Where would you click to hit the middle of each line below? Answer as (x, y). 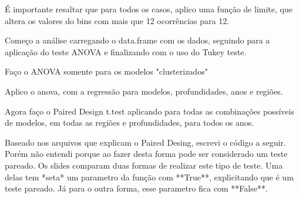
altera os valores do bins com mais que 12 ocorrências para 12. (117, 20)
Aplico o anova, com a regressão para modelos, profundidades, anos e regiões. (144, 91)
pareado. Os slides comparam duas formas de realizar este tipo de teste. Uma (144, 165)
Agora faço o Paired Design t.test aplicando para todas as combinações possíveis (149, 111)
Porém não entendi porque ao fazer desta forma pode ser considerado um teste (146, 154)
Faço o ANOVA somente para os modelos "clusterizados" (106, 71)
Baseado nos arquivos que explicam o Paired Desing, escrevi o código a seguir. (145, 142)
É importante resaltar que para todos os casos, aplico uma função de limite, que (149, 9)
